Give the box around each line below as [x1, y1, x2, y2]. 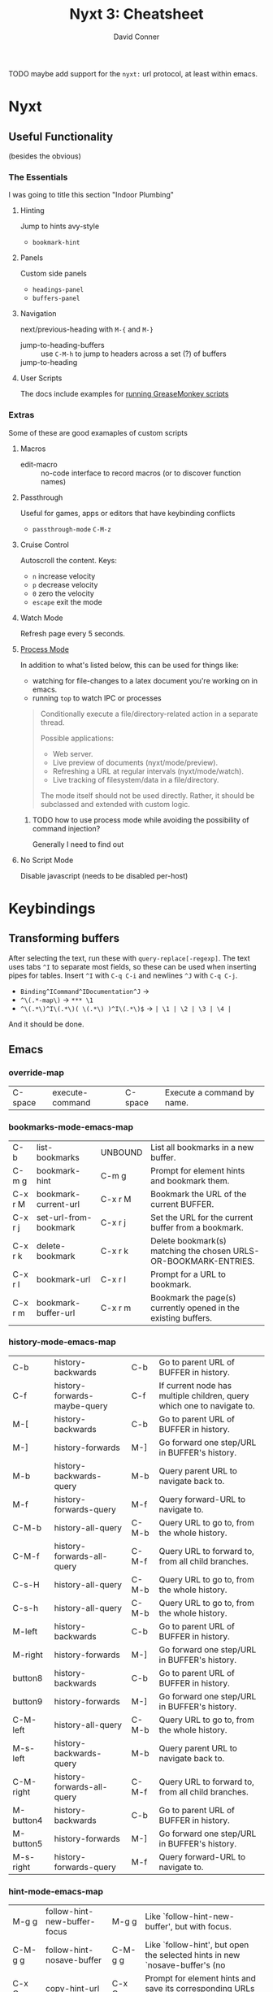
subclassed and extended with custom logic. [40, 799, 191, 809]
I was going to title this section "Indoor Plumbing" [8, 190, 175, 200]
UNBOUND [100, 1147, 143, 1158]
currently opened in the [149, 1302, 240, 1313]
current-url [36, 1198, 80, 1209]
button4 [12, 1814, 43, 1825]
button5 [12, 1838, 43, 1849]
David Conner [113, 32, 160, 41]
